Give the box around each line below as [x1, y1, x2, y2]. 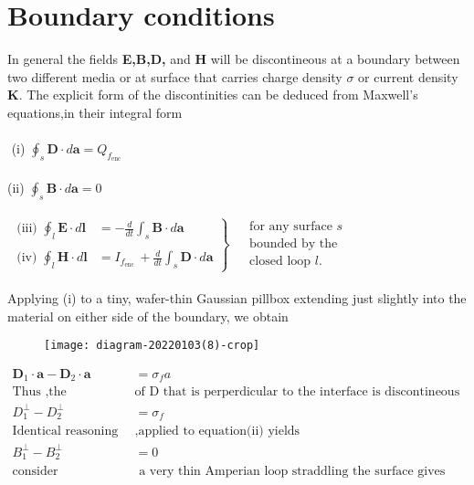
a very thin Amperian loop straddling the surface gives [139, 465, 446, 479]
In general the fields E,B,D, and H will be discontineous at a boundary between [7, 49, 460, 69]
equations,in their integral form [7, 102, 183, 121]
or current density [358, 67, 458, 86]
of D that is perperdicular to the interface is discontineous [134, 385, 460, 399]
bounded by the [249, 237, 338, 251]
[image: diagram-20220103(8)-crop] [44, 339, 260, 353]
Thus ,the [12, 385, 67, 399]
